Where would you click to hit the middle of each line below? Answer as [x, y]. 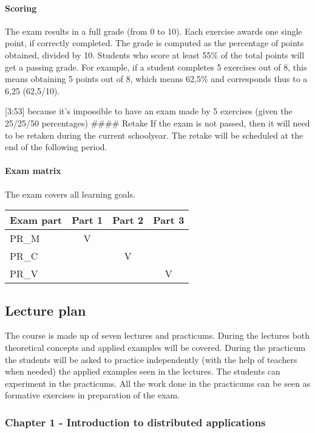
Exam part [36, 220]
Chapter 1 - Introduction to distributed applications [135, 422]
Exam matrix [33, 171]
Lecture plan [46, 310]
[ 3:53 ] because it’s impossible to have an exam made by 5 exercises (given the [149, 111]
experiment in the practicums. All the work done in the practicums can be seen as [158, 383]
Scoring [21, 8]
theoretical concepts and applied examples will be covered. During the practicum [155, 347]
